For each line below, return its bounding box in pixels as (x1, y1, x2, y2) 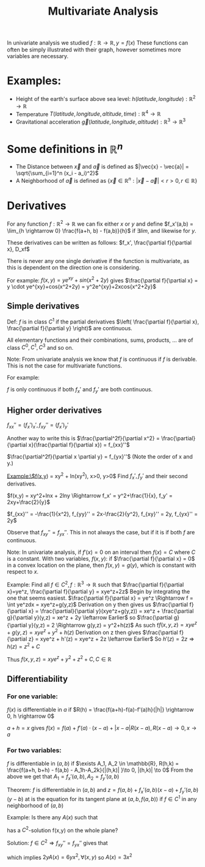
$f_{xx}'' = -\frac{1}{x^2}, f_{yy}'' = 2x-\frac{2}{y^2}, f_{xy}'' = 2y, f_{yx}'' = (7, 511, 198, 518)
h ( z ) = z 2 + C (7, 642, 40, 650)
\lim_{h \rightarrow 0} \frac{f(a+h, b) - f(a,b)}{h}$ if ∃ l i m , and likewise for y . (7, 227, 197, 234)
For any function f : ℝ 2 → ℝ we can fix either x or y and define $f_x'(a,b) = (7, 219, 194, 227)
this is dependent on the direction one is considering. (7, 264, 141, 271)
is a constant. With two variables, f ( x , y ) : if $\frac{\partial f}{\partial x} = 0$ (7, 555, 195, 563)
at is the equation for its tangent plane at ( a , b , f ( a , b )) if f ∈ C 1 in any (24, 794, 197, 802)
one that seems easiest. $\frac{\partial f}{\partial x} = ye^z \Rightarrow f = (7, 594, 194, 602)
